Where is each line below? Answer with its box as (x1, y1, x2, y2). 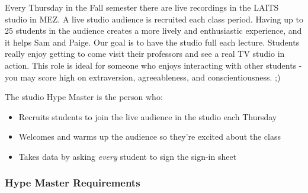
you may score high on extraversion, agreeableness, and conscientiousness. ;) (5, 70, 281, 83)
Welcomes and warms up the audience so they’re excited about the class (18, 130, 281, 143)
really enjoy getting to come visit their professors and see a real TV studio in (5, 47, 285, 60)
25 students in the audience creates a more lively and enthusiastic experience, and (5, 24, 302, 37)
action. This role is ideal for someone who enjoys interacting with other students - (5, 59, 302, 71)
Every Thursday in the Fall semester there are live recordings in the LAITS (5, 1, 279, 13)
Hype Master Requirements (5, 175, 140, 190)
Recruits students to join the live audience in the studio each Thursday (18, 110, 277, 123)
